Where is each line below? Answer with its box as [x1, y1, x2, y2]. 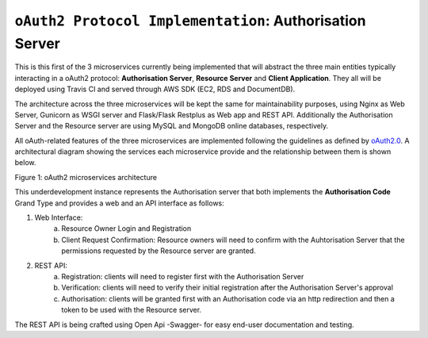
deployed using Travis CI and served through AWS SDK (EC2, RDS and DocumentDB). [14, 84, 296, 94]
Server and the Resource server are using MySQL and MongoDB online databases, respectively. [14, 121, 329, 131]
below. [14, 158, 36, 167]
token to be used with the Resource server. [61, 305, 202, 315]
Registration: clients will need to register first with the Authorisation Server [61, 271, 304, 281]
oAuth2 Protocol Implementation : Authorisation [14, 12, 366, 29]
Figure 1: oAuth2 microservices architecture [14, 172, 158, 182]
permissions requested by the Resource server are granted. [61, 246, 257, 255]
